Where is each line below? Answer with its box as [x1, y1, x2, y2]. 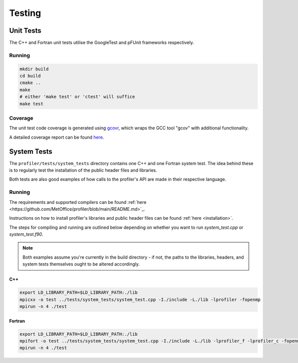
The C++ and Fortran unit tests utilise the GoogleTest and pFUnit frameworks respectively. [9, 40, 194, 46]
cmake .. [19, 80, 41, 86]
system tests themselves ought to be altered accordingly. [22, 261, 140, 267]
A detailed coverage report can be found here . [9, 134, 104, 140]
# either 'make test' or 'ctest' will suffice [19, 94, 135, 99]
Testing [9, 7, 41, 18]
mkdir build [19, 66, 49, 72]
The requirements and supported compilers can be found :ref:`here [9, 199, 147, 205]
